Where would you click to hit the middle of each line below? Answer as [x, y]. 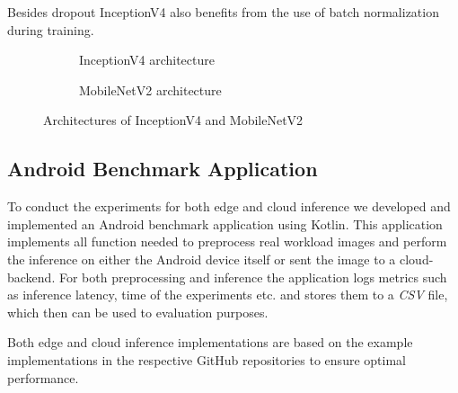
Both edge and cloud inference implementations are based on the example [210, 342]
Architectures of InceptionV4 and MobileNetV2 [173, 120]
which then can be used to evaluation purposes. [138, 312]
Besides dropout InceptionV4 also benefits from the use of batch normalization [223, 12]
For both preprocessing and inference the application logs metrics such [253, 277]
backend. [31, 277]
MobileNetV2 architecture [150, 89]
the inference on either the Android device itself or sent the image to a [202, 259]
